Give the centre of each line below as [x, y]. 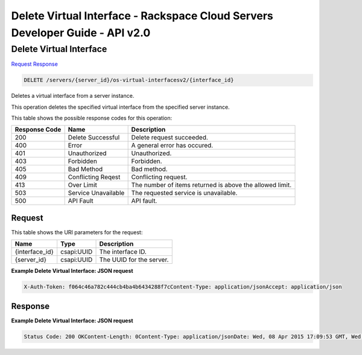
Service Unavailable [96, 193]
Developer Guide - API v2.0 [81, 33]
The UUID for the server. [134, 260]
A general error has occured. [172, 146]
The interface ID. [123, 252]
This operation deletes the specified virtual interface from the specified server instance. [120, 107]
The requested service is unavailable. [184, 193]
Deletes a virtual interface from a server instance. [73, 96]
